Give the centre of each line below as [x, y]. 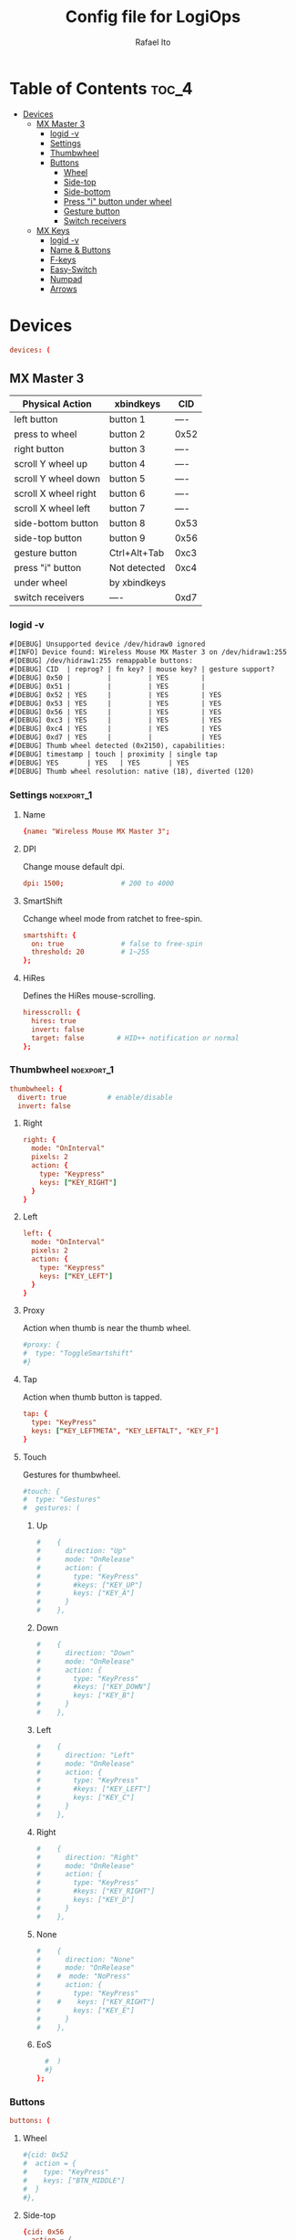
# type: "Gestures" [61, 1500]
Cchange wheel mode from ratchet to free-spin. [112, 918]
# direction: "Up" [82, 1551]
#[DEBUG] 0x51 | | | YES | [107, 686]
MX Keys [53, 230]
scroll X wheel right [56, 493]
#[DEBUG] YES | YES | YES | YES [99, 763]
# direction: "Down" [85, 1653]
